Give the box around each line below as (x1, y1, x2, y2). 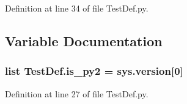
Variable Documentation (5, 31, 163, 50)
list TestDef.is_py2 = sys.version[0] (5, 63, 183, 78)
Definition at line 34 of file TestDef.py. (5, 2, 148, 14)
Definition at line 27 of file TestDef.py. (5, 87, 148, 100)
